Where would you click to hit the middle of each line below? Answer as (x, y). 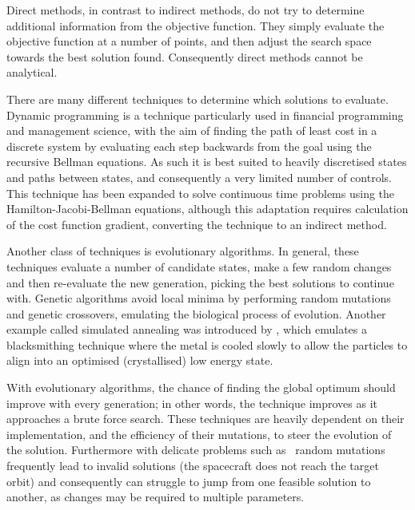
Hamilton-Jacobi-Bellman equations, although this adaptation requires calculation (207, 209)
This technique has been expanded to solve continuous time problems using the (201, 193)
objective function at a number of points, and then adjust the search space (189, 41)
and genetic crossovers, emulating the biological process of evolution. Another (196, 313)
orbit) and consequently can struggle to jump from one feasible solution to (189, 481)
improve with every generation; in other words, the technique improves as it (192, 403)
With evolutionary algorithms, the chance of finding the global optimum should (201, 387)
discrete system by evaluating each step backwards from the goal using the (189, 146)
